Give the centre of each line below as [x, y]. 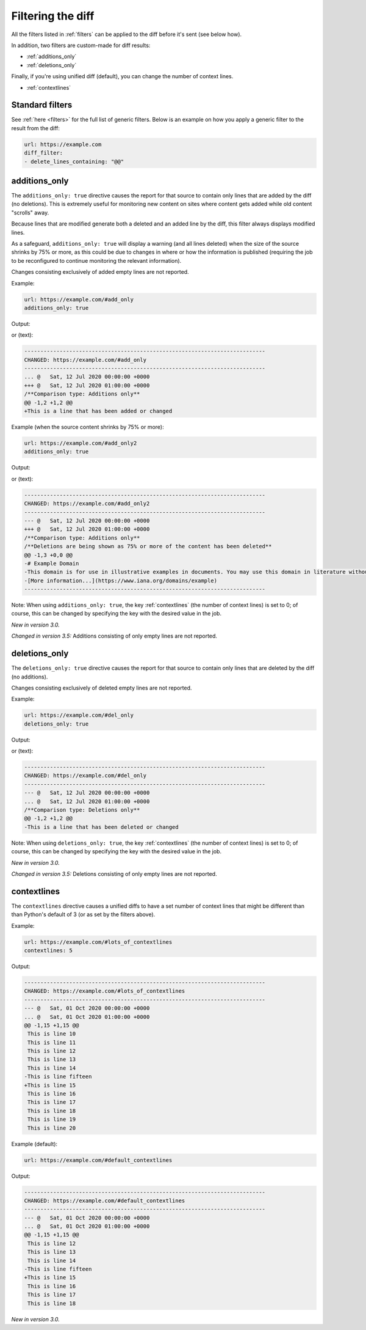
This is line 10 [52, 1034]
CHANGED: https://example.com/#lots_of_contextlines [105, 991]
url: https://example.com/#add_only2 [81, 443]
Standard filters [42, 105]
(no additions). [30, 677]
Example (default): [34, 1144]
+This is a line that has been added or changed [98, 411]
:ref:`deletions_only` [52, 65]
